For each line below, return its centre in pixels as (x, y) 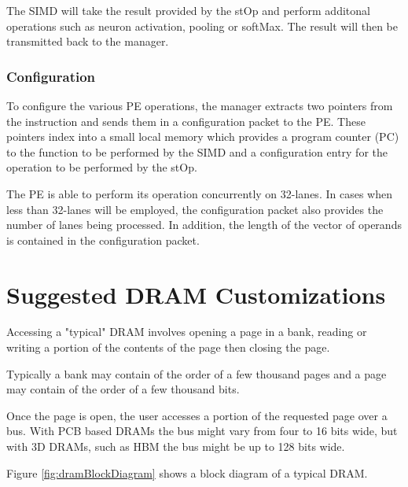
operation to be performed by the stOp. (102, 167)
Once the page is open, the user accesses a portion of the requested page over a (197, 415)
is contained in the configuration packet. (103, 240)
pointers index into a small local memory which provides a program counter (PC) (203, 137)
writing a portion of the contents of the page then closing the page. (168, 347)
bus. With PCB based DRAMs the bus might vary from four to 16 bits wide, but (202, 431)
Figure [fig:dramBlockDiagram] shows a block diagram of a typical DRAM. (187, 472)
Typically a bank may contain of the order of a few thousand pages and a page (197, 373)
